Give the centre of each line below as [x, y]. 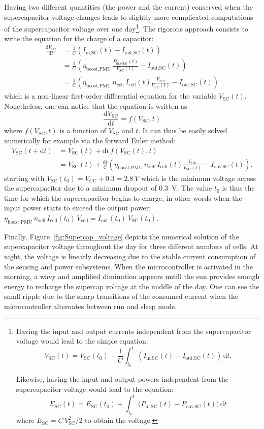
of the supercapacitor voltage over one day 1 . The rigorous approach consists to [126, 28]
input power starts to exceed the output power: [78, 208]
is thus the [238, 188]
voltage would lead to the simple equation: [82, 341]
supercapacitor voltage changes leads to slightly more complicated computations [129, 17]
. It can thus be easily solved [183, 130]
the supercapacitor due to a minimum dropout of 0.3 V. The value [108, 188]
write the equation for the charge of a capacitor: [79, 38]
